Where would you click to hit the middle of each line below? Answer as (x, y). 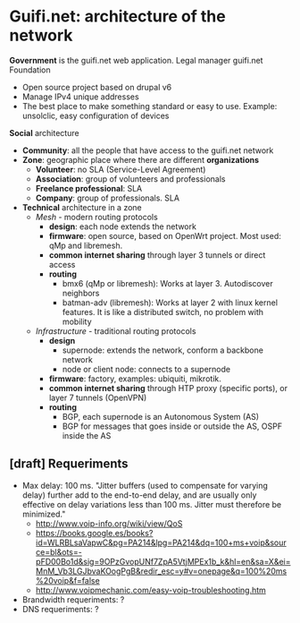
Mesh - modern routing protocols (96, 217)
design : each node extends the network (122, 226)
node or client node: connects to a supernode (146, 369)
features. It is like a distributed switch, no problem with (163, 311)
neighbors (81, 293)
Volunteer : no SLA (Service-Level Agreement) (121, 169)
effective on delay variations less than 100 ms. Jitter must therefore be (152, 504)
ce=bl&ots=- (58, 551)
